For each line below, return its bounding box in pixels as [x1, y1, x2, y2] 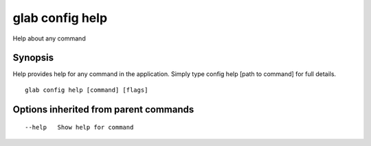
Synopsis [12, 52, 54, 64]
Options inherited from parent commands [12, 104, 194, 115]
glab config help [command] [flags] [25, 86, 148, 94]
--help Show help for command [25, 123, 134, 132]
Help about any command [12, 34, 86, 42]
